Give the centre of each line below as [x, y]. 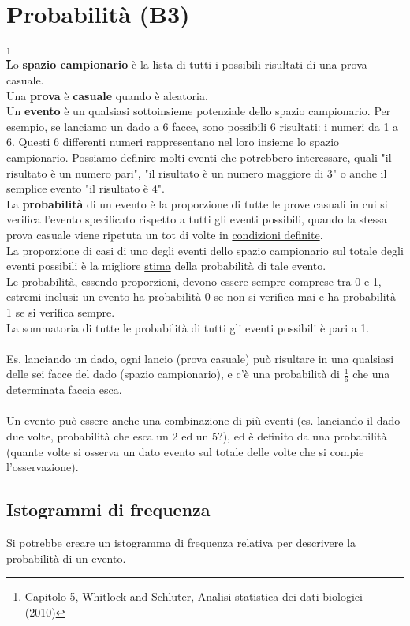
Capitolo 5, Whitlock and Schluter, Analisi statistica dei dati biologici [194, 596]
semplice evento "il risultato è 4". [86, 188]
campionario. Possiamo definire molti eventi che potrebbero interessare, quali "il [199, 157]
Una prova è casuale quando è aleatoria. [107, 95]
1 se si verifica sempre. [61, 311]
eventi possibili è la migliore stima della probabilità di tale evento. [166, 266]
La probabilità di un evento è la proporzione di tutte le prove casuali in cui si [197, 203]
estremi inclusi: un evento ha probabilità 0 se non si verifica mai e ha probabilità [201, 296]
